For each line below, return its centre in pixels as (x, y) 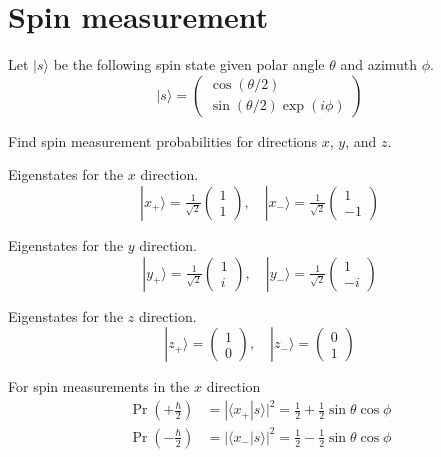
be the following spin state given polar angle (189, 64)
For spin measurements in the (99, 386)
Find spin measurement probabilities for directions (163, 140)
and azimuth (379, 64)
